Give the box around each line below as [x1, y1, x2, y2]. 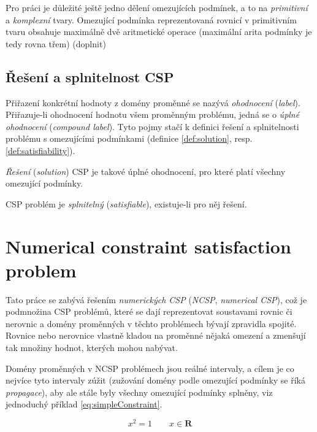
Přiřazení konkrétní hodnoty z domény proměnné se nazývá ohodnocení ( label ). [6, 96, 300, 109]
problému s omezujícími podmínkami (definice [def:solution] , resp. [6, 132, 253, 145]
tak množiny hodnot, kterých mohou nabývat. [6, 341, 178, 354]
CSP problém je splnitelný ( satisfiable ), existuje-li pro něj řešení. [6, 197, 247, 210]
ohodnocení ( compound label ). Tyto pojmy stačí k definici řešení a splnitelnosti [6, 120, 299, 133]
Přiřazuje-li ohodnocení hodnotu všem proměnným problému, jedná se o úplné [6, 108, 300, 121]
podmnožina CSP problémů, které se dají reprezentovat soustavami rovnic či [6, 305, 292, 318]
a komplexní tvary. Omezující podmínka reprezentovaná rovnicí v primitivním [6, 13, 297, 26]
